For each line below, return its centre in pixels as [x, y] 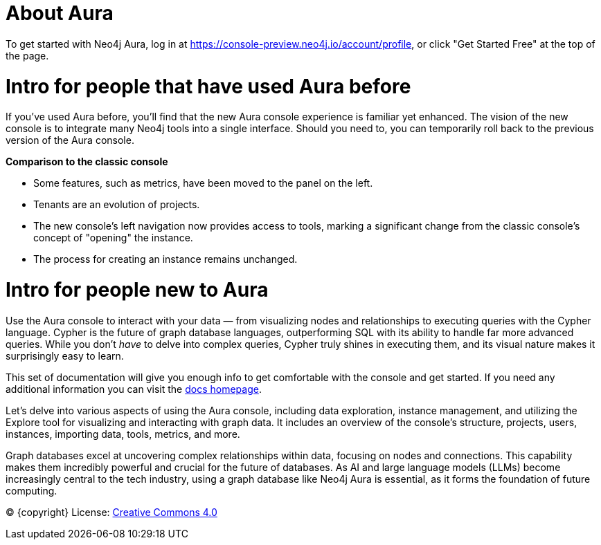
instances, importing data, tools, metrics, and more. [123, 434]
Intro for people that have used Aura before [208, 86]
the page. [27, 55]
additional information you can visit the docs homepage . [134, 389]
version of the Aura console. [70, 140]
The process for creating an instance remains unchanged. [165, 259]
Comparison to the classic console [87, 162]
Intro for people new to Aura [137, 290]
